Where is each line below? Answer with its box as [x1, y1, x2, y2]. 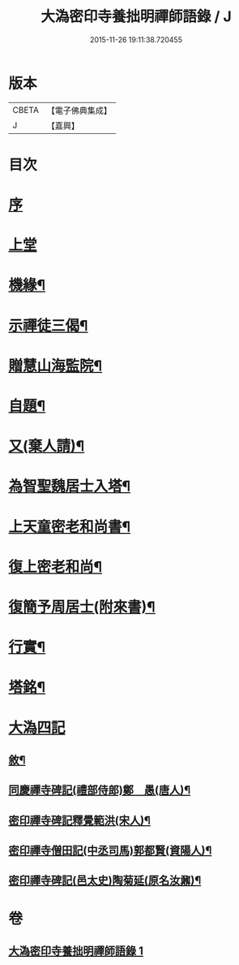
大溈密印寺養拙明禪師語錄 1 [8, 944, 144, 959]
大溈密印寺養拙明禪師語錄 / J [40, 7, 233, 26]
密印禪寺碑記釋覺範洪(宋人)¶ [8, 813, 152, 827]
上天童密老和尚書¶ [8, 517, 131, 536]
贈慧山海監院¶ [8, 357, 103, 374]
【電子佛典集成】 [46, 105, 112, 116]
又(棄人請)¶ [8, 437, 85, 456]
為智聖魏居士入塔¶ [8, 477, 131, 495]
